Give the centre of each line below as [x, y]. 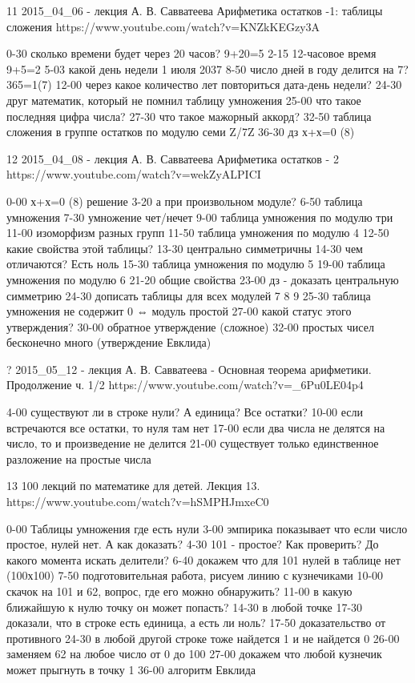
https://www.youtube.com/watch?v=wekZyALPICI [134, 174]
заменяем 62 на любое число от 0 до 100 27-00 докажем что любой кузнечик [194, 654]
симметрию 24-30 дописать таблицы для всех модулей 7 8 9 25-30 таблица [189, 295]
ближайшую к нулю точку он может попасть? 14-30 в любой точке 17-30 [185, 607]
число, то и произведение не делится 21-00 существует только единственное [193, 443]
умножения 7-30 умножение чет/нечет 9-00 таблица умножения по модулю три [200, 217]
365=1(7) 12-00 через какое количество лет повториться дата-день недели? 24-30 [204, 84]
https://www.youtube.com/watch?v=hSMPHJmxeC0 [138, 502]
